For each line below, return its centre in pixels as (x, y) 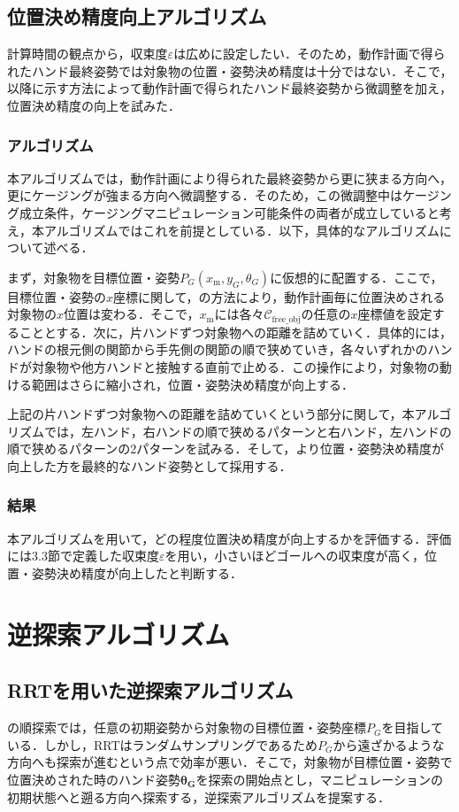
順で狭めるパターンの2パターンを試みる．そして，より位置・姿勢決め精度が (226, 449)
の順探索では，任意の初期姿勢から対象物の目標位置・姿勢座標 (187, 727)
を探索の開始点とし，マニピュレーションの (320, 779)
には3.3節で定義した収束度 (83, 556)
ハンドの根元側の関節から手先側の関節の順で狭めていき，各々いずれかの (218, 349)
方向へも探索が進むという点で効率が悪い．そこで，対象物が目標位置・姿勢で (230, 762)
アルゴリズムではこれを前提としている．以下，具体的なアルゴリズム (241, 230)
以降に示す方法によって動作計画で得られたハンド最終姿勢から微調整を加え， (229, 88)
